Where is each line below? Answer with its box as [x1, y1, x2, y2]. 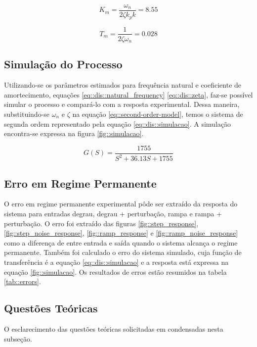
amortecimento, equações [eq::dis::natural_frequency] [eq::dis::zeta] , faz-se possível [4, 89, 253, 99]
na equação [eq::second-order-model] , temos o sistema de [72, 109, 243, 119]
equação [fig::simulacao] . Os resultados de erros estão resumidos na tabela [4, 266, 227, 277]
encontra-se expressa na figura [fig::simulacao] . [4, 128, 144, 139]
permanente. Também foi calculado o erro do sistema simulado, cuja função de [4, 247, 242, 257]
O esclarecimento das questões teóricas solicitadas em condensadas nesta [4, 323, 223, 334]
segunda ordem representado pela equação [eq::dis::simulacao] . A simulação [4, 118, 231, 129]
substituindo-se [4, 109, 50, 119]
